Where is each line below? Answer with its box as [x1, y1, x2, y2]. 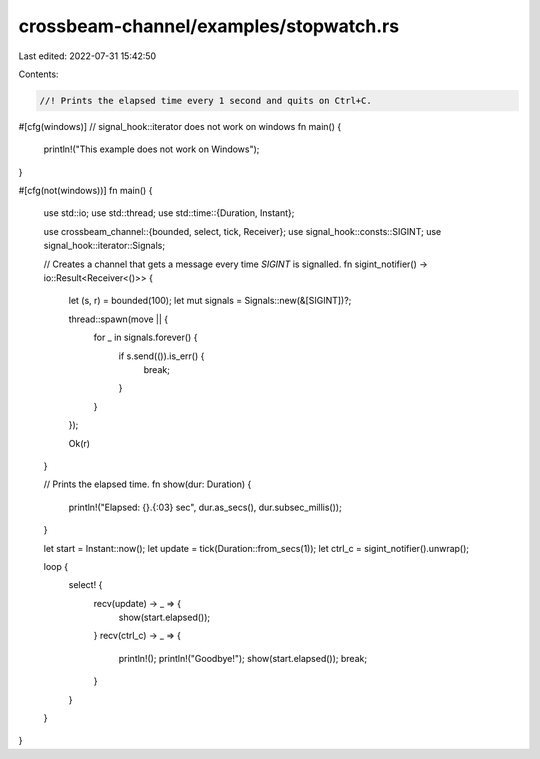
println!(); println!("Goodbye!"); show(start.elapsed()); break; [118, 652, 368, 664]
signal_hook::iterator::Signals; [43, 240, 165, 252]
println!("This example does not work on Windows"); [43, 143, 260, 155]
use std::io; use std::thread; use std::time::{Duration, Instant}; [43, 207, 295, 219]
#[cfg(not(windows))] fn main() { [18, 185, 153, 197]
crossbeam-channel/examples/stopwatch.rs [18, 15, 400, 37]
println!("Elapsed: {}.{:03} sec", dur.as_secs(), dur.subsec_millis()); [68, 501, 342, 513]
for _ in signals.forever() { [93, 331, 198, 344]
